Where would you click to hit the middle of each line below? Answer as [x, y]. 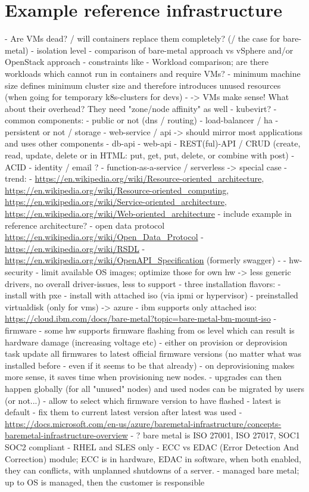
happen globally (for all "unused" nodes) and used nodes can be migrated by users [155, 388]
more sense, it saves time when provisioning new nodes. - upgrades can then [143, 377]
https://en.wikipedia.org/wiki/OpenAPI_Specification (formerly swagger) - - [146, 260]
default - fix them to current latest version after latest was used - [124, 412]
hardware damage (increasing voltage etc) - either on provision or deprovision [146, 342]
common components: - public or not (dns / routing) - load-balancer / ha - [142, 120]
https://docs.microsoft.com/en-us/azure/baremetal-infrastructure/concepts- [143, 423]
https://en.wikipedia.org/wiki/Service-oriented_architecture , [116, 202]
